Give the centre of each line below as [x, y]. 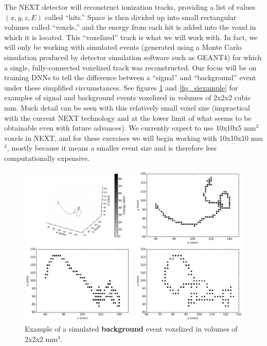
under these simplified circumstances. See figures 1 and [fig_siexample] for [121, 87]
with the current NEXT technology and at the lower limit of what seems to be [128, 117]
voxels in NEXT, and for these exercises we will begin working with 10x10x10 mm [134, 138]
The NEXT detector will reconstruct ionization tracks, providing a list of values [130, 7]
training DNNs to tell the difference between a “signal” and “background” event [130, 77]
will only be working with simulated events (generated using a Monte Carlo [123, 47]
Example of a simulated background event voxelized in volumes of [131, 329]
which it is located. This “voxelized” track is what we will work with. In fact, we [131, 37]
